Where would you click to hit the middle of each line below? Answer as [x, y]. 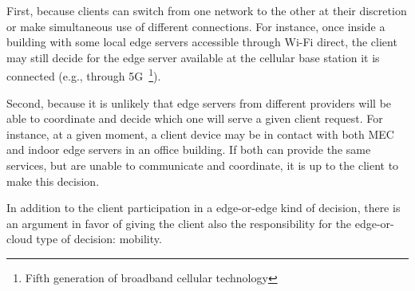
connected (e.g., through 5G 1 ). [84, 75]
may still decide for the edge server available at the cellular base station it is [193, 57]
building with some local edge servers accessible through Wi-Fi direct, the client [202, 42]
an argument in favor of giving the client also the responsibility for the [179, 223]
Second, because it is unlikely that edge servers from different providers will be [199, 102]
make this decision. [53, 181]
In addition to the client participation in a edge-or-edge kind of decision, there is [204, 208]
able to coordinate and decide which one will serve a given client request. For [195, 118]
